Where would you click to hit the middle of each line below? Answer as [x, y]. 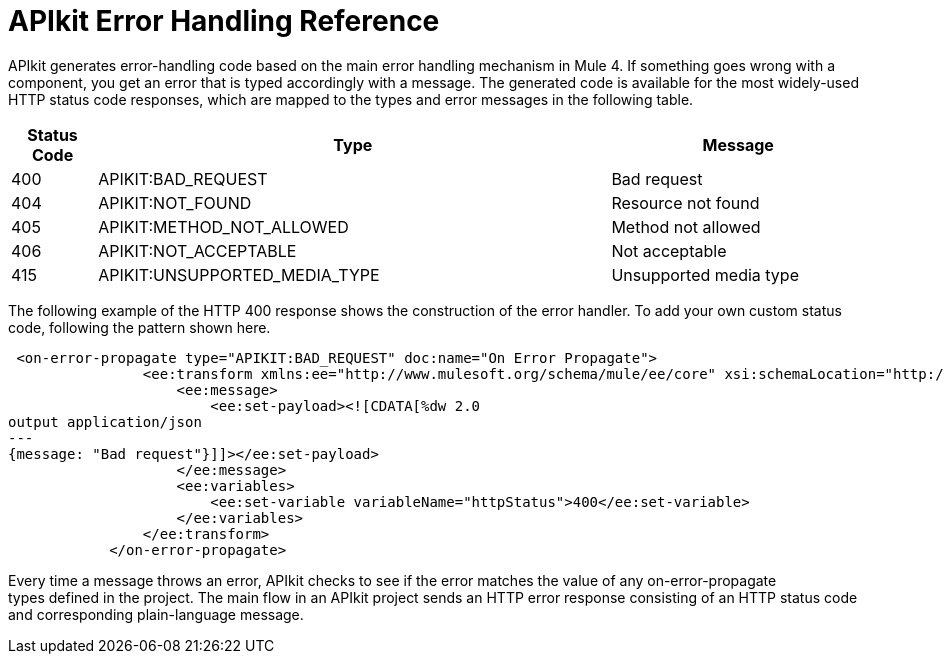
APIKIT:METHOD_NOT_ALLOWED [223, 226]
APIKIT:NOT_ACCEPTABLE [197, 250]
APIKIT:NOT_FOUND [175, 202]
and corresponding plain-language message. [156, 614]
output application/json [105, 421]
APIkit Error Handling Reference [224, 21]
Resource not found [685, 202]
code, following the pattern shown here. [139, 327]
